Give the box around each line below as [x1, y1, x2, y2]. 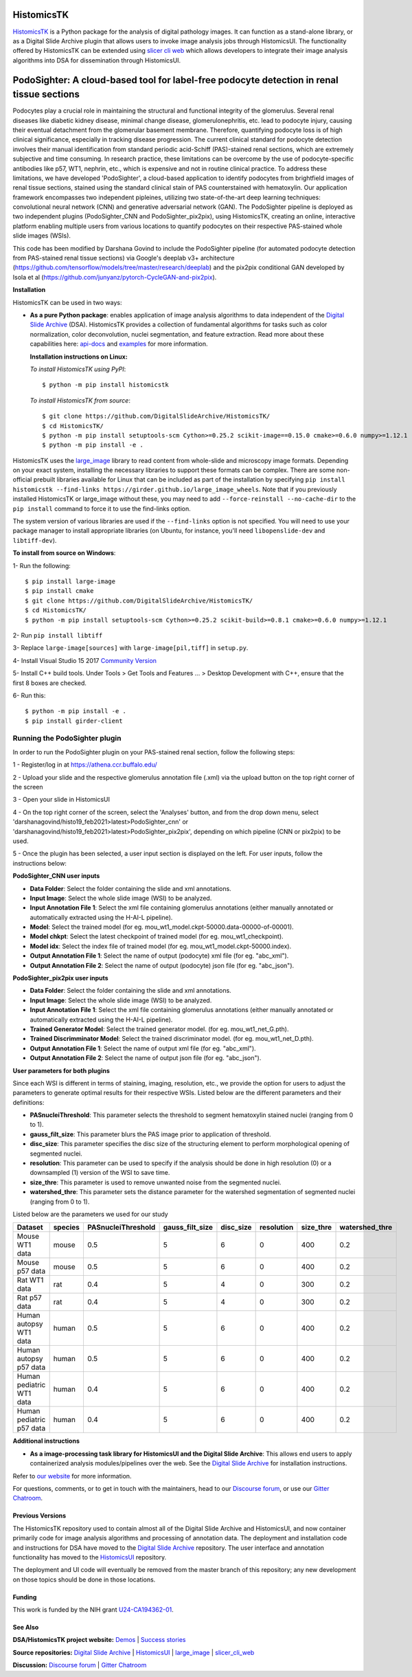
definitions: [12, 1098, 45, 1106]
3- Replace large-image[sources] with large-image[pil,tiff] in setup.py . [12, 644, 249, 652]
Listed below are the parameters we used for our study [12, 1210, 168, 1218]
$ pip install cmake [25, 587, 94, 595]
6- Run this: [12, 691, 46, 699]
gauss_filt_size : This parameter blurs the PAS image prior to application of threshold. [30, 1130, 271, 1138]
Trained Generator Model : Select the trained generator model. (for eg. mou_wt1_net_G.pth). [30, 1024, 289, 1033]
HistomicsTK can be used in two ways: [12, 298, 122, 306]
